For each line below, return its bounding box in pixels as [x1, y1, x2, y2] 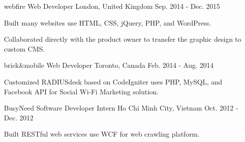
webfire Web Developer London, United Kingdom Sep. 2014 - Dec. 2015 [4, 1, 220, 11]
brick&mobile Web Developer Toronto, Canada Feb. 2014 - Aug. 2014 [4, 60, 214, 70]
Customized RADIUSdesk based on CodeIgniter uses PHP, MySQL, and [4, 76, 222, 86]
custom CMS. [4, 43, 45, 54]
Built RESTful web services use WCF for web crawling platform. [4, 129, 200, 139]
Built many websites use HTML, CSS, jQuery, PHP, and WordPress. [4, 17, 212, 28]
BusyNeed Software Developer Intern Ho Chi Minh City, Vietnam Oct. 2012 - [4, 103, 238, 113]
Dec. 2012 [4, 112, 33, 122]
